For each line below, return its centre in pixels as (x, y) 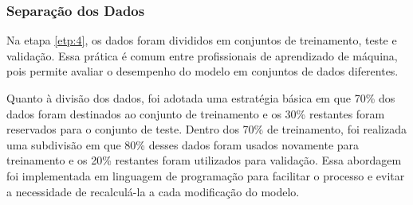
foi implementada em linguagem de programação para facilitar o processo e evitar (206, 175)
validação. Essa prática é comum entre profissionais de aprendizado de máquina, (202, 55)
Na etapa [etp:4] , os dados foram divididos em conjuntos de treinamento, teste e (202, 40)
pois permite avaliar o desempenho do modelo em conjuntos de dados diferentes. (203, 71)
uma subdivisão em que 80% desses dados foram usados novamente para (183, 144)
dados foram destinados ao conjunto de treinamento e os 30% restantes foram (196, 113)
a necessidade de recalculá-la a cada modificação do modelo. (153, 191)
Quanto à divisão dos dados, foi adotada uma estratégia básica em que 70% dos (201, 98)
